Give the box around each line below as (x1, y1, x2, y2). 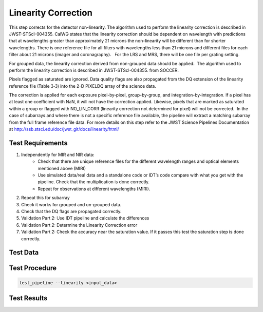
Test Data (9, 249, 39, 257)
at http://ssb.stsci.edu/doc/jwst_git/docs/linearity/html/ (9, 126, 119, 132)
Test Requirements (9, 139, 68, 147)
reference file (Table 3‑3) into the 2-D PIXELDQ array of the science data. (9, 83, 156, 89)
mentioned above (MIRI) (38, 165, 86, 171)
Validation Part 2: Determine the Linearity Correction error (21, 222, 137, 228)
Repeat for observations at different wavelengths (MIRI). (38, 186, 150, 192)
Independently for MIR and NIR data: (21, 152, 94, 157)
